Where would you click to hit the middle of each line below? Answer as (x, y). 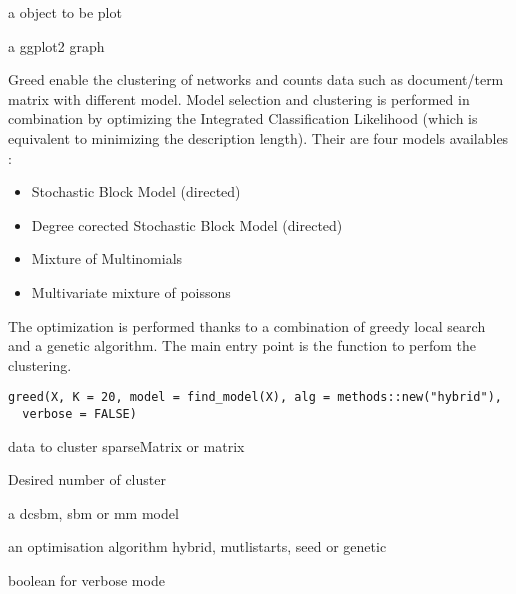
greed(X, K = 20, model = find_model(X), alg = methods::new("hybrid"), (255, 397)
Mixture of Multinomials (107, 258)
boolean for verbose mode (86, 580)
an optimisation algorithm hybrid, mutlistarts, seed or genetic (197, 546)
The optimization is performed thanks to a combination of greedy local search (247, 325)
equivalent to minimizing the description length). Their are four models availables (258, 137)
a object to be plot (65, 12)
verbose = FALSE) (79, 413)
